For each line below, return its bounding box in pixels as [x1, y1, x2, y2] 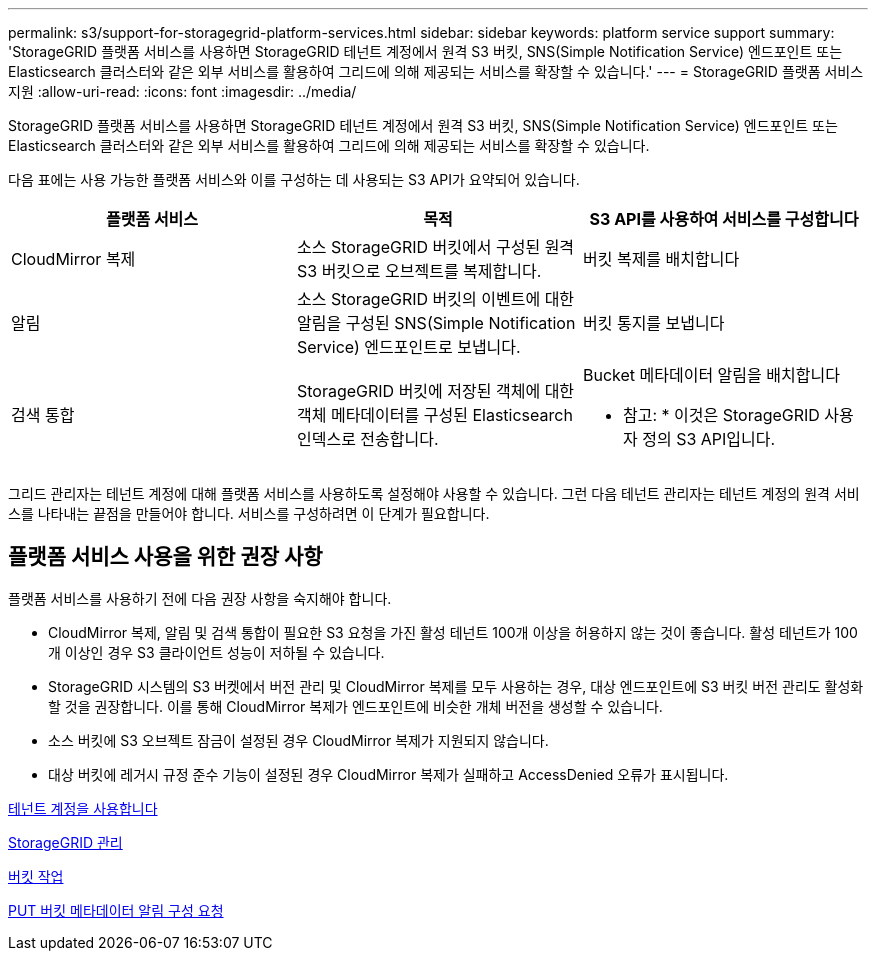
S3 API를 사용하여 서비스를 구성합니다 [589, 209, 859, 229]
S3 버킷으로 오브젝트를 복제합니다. [296, 261, 542, 281]
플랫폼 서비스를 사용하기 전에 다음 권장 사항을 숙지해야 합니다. [8, 589, 392, 607]
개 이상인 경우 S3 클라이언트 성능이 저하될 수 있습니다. [48, 643, 385, 661]
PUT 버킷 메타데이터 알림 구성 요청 [8, 901, 224, 919]
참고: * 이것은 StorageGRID [622, 405, 820, 425]
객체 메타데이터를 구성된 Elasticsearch [296, 405, 573, 425]
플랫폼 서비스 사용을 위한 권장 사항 [8, 544, 323, 570]
